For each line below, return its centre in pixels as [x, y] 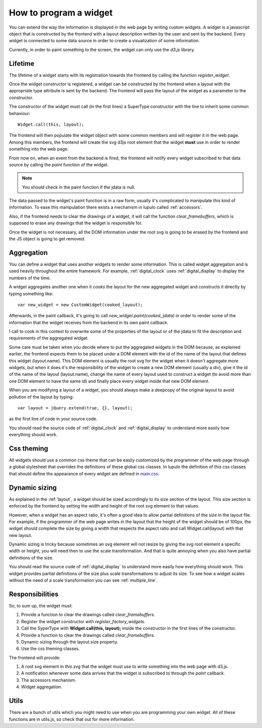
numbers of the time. [30, 278]
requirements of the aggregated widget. [49, 338]
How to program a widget [61, 13]
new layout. [21, 535]
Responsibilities [34, 594]
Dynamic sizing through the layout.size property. [70, 642]
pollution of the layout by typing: [41, 397]
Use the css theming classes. [50, 649]
